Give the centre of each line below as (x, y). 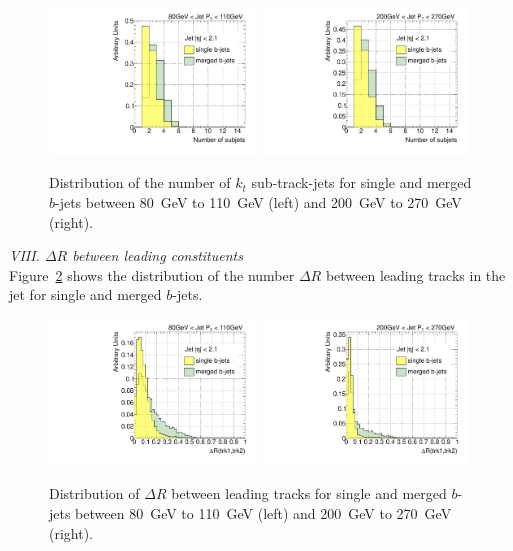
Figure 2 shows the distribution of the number (152, 274)
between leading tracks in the (415, 274)
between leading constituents (157, 255)
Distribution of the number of (140, 182)
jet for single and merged (85, 294)
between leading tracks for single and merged (309, 493)
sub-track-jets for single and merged (361, 182)
